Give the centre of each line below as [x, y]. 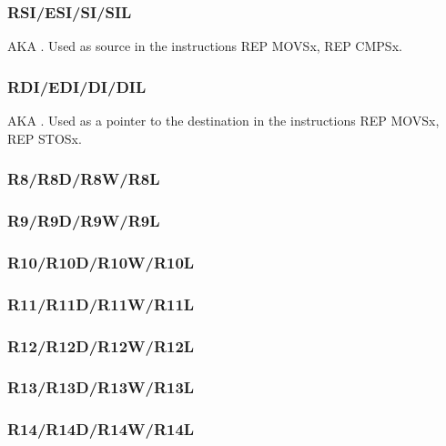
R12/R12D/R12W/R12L [101, 345]
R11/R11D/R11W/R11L [101, 304]
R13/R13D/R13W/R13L [101, 387]
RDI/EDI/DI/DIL [77, 86]
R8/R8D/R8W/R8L [84, 179]
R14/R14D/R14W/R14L [101, 429]
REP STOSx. [45, 138]
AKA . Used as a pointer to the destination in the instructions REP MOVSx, [223, 121]
